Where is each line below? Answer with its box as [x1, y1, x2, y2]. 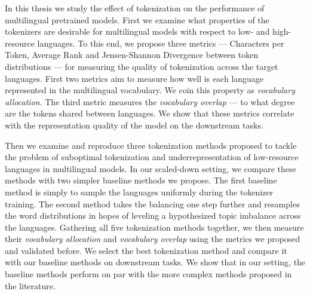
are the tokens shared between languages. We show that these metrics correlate [5, 107, 294, 120]
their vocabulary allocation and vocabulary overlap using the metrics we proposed [5, 232, 300, 245]
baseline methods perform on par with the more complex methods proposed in [5, 268, 292, 280]
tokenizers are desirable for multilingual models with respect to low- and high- [5, 25, 291, 38]
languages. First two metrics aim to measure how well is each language [5, 72, 264, 84]
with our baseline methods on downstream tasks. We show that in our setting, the [5, 256, 306, 268]
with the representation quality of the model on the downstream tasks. [5, 118, 263, 131]
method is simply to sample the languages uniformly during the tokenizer [5, 185, 274, 198]
